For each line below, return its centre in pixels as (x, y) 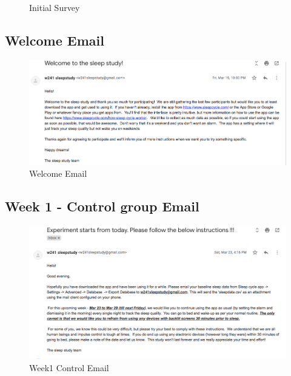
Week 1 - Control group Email (102, 206)
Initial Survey (55, 7)
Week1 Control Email (69, 368)
